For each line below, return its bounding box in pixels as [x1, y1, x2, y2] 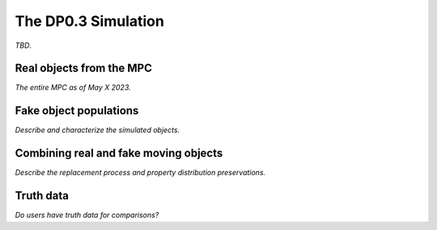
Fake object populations [15, 104, 139, 117]
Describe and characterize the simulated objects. [15, 126, 180, 135]
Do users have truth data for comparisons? [15, 211, 159, 220]
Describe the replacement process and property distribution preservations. [15, 168, 266, 177]
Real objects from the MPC [15, 62, 153, 75]
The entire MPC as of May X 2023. [15, 83, 131, 92]
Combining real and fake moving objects [15, 147, 223, 160]
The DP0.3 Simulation [15, 12, 165, 30]
